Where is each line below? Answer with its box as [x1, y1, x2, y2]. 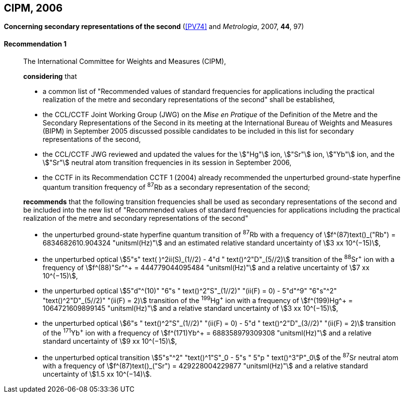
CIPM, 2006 [4, 2, 63, 14]
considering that [23, 72, 77, 80]
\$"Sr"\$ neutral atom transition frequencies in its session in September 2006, [43, 158, 292, 167]
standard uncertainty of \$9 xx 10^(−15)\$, [43, 336, 177, 345]
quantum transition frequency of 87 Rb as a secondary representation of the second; [43, 181, 310, 191]
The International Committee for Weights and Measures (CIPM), [23, 57, 226, 65]
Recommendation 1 [4, 40, 67, 48]
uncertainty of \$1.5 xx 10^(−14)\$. [43, 369, 152, 378]
